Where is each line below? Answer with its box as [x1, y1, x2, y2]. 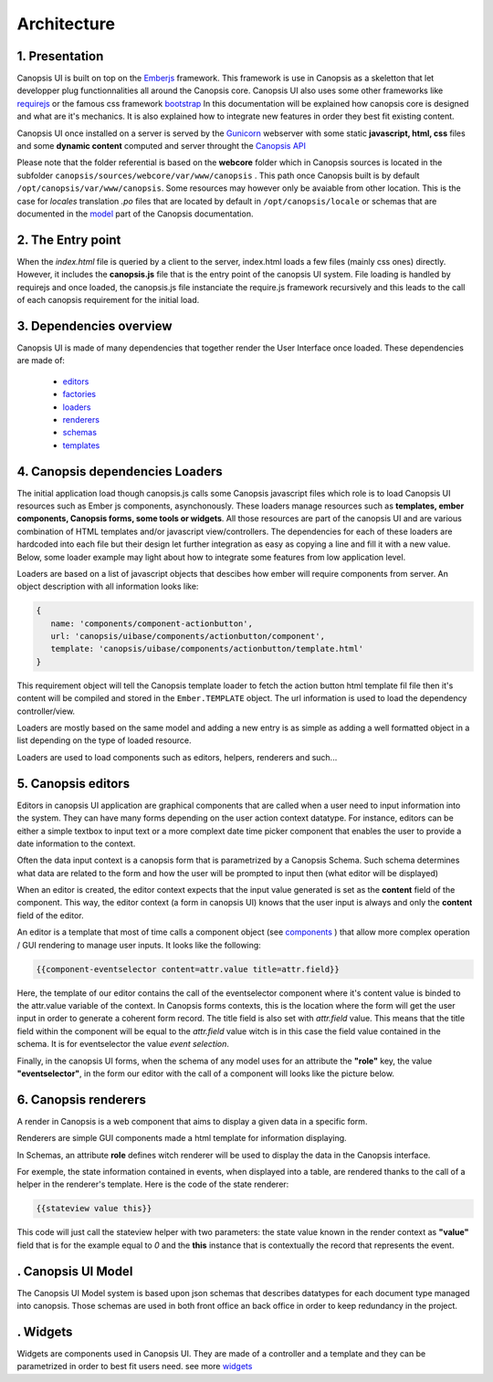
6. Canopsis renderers [16, 1092, 146, 1107]
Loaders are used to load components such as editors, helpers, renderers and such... [16, 751, 338, 762]
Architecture [16, 14, 116, 34]
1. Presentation [16, 48, 104, 64]
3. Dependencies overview [16, 318, 173, 333]
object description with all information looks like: [16, 581, 199, 592]
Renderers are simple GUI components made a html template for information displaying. [16, 1133, 347, 1144]
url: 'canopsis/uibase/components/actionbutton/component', [50, 631, 326, 642]
